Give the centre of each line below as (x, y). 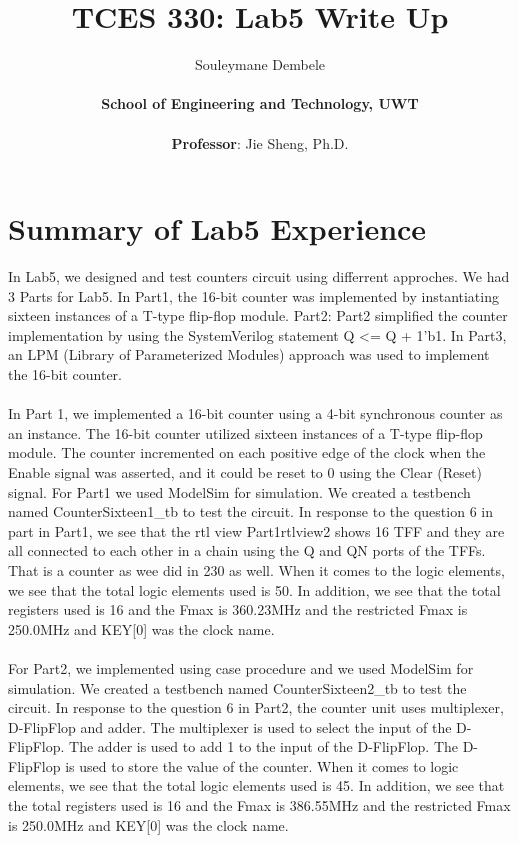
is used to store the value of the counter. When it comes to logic (262, 765)
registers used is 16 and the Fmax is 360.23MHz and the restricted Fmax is (238, 609)
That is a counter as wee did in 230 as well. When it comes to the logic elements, (256, 569)
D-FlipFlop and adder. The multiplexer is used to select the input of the (230, 726)
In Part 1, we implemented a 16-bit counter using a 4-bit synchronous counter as (255, 413)
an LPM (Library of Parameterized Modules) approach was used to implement (249, 354)
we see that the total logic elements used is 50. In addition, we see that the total (254, 589)
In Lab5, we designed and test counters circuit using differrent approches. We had (259, 276)
